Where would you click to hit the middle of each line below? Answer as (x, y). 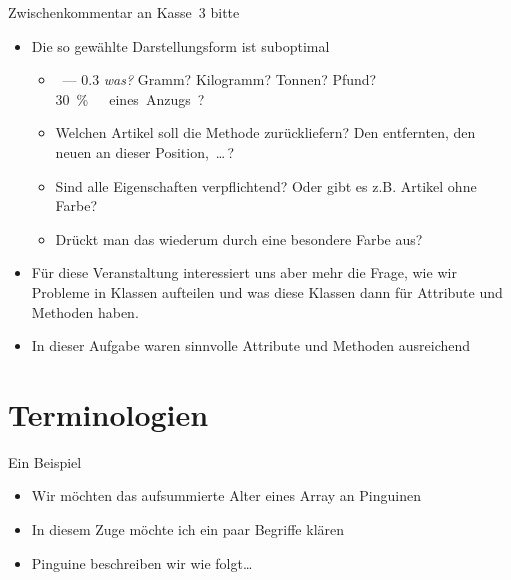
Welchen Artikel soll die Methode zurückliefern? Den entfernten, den (265, 132)
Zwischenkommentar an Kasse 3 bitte (124, 12)
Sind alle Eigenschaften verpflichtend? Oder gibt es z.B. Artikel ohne (266, 185)
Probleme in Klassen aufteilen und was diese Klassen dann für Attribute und (267, 291)
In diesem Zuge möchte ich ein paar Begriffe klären (188, 529)
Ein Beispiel (45, 461)
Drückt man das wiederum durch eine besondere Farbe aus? (239, 238)
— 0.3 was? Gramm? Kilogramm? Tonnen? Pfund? (219, 79)
